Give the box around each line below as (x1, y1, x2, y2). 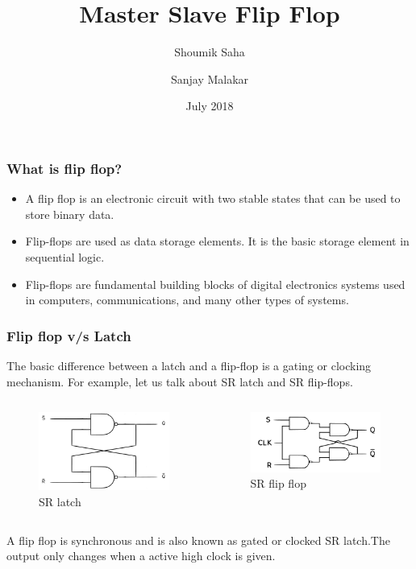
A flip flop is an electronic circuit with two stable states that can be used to (25, 190, 401, 207)
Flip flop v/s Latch (6, 325, 131, 345)
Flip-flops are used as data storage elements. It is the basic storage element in (25, 233, 410, 249)
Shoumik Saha (174, 43, 245, 60)
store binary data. (25, 205, 114, 222)
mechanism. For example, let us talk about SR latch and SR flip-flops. (6, 373, 353, 390)
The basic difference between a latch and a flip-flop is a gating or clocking (6, 357, 372, 373)
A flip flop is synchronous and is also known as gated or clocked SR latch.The (6, 531, 390, 548)
